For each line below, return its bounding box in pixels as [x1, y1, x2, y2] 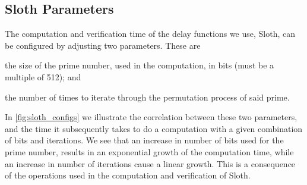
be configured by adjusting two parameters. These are [5, 39, 201, 51]
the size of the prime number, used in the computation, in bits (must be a [5, 59, 274, 71]
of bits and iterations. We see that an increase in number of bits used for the [5, 134, 284, 146]
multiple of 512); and [5, 70, 81, 83]
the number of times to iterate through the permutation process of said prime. [5, 90, 290, 103]
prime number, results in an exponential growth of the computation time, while [5, 145, 294, 158]
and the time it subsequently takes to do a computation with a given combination [5, 122, 303, 134]
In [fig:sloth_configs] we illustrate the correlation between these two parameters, [5, 111, 297, 123]
